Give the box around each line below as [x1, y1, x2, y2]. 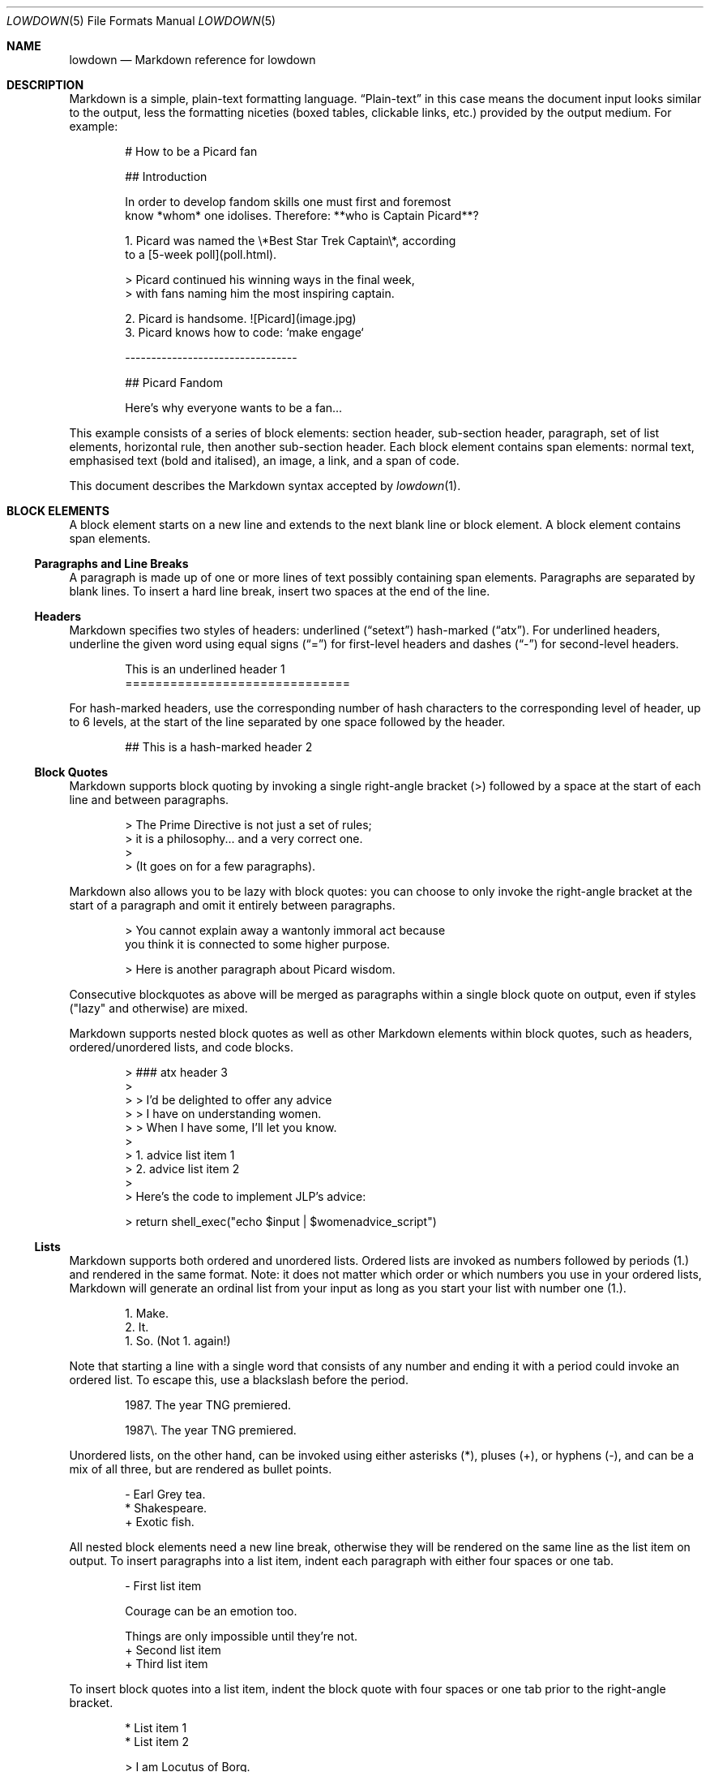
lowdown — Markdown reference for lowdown [69, 53, 316, 67]
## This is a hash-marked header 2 [125, 740, 313, 754]
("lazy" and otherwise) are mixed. [69, 1001, 248, 1015]
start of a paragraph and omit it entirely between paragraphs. [69, 898, 396, 912]
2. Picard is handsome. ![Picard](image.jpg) [125, 312, 357, 325]
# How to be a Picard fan [125, 144, 258, 158]
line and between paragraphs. [69, 793, 229, 806]
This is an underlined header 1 [125, 662, 285, 676]
